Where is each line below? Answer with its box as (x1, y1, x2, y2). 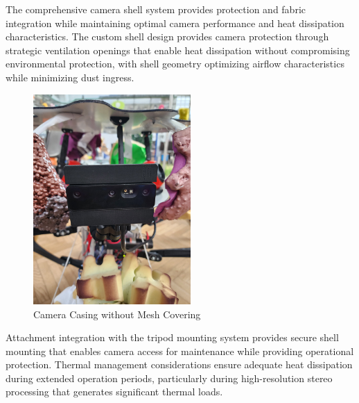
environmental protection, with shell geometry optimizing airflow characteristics (6, 56, 344, 71)
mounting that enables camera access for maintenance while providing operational (6, 343, 354, 358)
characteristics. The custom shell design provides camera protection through (6, 29, 329, 44)
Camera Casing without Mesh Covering (33, 306, 201, 321)
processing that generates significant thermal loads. (6, 384, 223, 399)
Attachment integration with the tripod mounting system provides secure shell (6, 330, 339, 345)
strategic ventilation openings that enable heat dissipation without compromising (6, 42, 350, 57)
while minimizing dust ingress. (6, 69, 134, 84)
